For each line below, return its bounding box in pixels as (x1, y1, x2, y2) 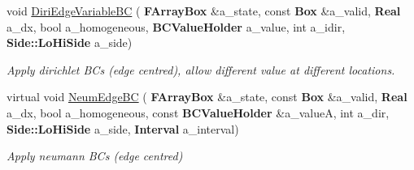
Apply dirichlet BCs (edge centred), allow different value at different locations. (7, 61, 395, 78)
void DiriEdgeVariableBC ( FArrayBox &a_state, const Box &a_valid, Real (7, 2, 401, 19)
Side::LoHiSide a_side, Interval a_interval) (7, 120, 239, 137)
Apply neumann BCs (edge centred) (7, 147, 183, 164)
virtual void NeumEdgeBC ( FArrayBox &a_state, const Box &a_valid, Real (7, 88, 407, 105)
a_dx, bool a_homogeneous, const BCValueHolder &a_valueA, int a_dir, (7, 104, 390, 121)
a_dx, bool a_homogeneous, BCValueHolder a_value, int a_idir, (7, 18, 346, 35)
